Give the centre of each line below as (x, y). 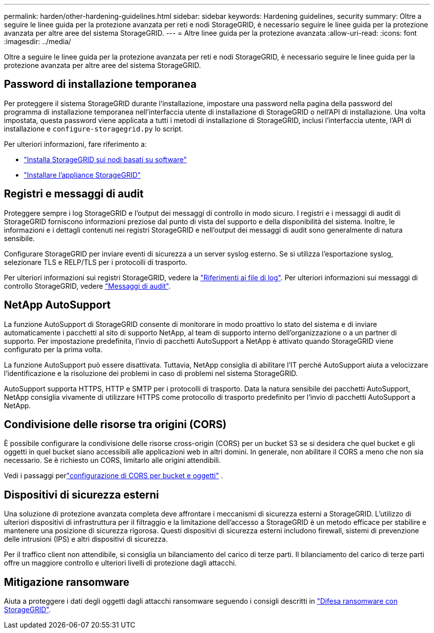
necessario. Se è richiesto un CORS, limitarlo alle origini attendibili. (112, 460)
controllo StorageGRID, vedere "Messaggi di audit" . (87, 286)
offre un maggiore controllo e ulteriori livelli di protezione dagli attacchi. (120, 563)
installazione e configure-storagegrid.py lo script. (94, 128)
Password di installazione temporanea (100, 84)
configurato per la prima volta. (53, 349)
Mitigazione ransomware (67, 582)
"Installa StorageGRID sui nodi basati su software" (105, 159)
